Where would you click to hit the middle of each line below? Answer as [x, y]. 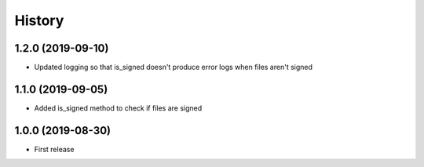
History [39, 20]
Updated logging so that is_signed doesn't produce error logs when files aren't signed [174, 67]
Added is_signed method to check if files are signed [118, 108]
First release [54, 149]
